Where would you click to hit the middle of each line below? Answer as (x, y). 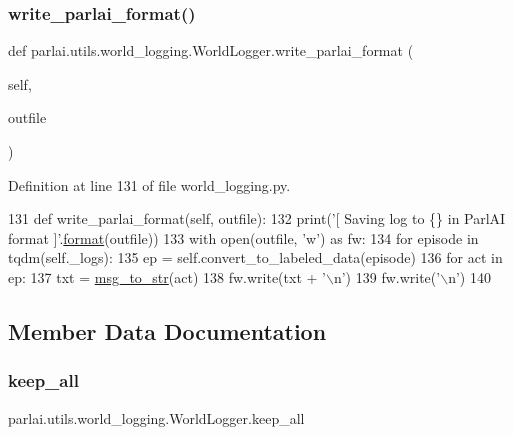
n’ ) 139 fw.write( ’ (387, 276)
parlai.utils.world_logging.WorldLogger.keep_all (156, 417)
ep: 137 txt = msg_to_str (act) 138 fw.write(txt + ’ (167, 276)
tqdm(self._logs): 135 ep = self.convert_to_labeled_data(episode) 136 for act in (255, 257)
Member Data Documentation (167, 330)
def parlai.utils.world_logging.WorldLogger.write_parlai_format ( (211, 50)
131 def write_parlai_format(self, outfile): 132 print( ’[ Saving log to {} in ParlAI (257, 218)
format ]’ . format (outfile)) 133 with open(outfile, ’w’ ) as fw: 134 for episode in (243, 237)
